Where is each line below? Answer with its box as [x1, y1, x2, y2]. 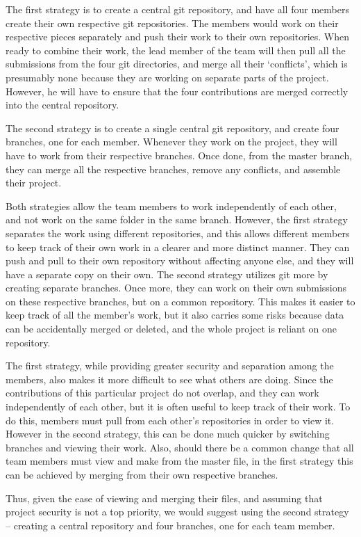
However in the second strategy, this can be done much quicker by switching [6, 426, 330, 441]
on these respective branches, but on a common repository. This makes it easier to [6, 294, 355, 308]
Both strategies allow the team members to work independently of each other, [6, 198, 337, 213]
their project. [6, 175, 62, 190]
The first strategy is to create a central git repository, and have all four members [6, 2, 349, 16]
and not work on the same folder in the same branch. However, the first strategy [6, 212, 348, 227]
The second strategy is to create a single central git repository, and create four [6, 120, 339, 135]
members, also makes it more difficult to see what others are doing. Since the [6, 371, 333, 386]
